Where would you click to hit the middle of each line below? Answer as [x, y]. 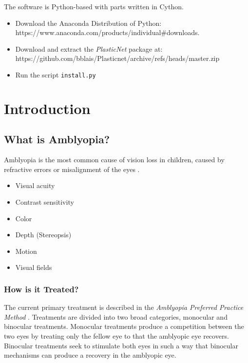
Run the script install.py [56, 74]
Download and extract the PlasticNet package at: [89, 48]
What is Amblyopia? [57, 139]
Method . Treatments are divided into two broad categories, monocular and [116, 316]
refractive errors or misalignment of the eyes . [72, 169]
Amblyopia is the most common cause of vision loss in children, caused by [114, 160]
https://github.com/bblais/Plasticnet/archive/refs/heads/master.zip [117, 58]
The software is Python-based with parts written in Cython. [94, 6]
